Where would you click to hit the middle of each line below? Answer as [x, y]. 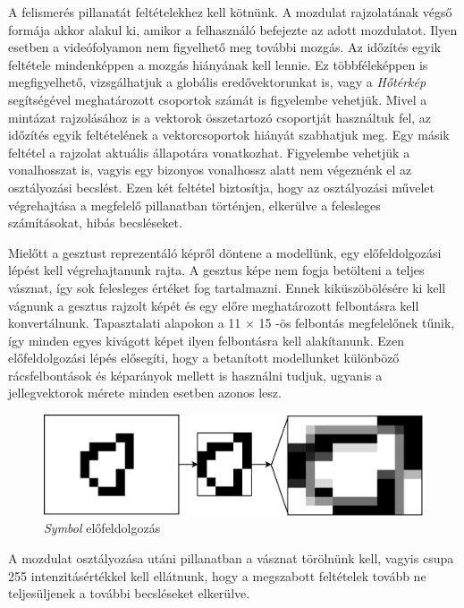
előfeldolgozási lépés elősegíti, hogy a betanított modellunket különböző [204, 358]
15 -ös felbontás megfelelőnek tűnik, [357, 323]
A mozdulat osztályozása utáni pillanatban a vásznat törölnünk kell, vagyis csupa [231, 557]
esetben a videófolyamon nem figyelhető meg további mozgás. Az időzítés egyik [224, 47]
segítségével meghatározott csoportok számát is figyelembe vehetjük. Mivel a [218, 99]
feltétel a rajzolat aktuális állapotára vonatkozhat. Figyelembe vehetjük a [209, 152]
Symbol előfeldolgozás [102, 528]
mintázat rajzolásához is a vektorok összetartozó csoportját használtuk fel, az [220, 117]
